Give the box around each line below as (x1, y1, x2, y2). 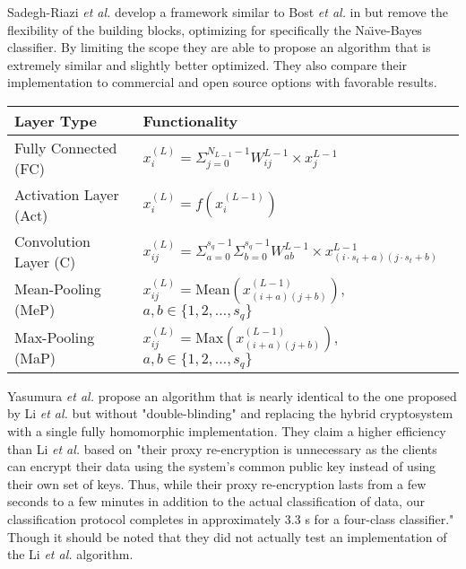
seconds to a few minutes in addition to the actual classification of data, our (7, 492, 425, 511)
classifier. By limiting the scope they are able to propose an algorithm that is (7, 38, 431, 57)
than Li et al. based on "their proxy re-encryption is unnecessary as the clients (7, 439, 437, 458)
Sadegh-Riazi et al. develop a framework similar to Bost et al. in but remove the (7, 3, 448, 21)
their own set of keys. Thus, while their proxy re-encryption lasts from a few (7, 474, 427, 493)
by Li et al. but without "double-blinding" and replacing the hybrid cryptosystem (7, 404, 453, 423)
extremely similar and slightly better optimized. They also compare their (7, 55, 408, 74)
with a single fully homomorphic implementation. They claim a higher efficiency (7, 422, 446, 441)
